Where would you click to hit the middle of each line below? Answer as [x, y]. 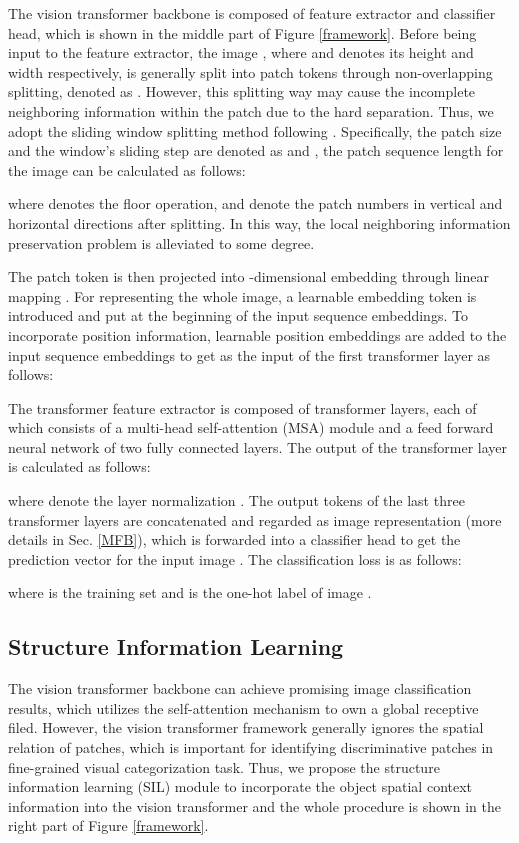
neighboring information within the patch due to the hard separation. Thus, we [251, 110]
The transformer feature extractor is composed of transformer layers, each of [242, 407]
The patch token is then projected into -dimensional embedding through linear [248, 276]
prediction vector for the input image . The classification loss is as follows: [235, 558]
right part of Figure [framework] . [108, 825]
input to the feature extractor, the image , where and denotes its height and [241, 52]
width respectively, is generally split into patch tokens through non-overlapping [250, 71]
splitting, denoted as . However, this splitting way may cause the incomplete [242, 91]
